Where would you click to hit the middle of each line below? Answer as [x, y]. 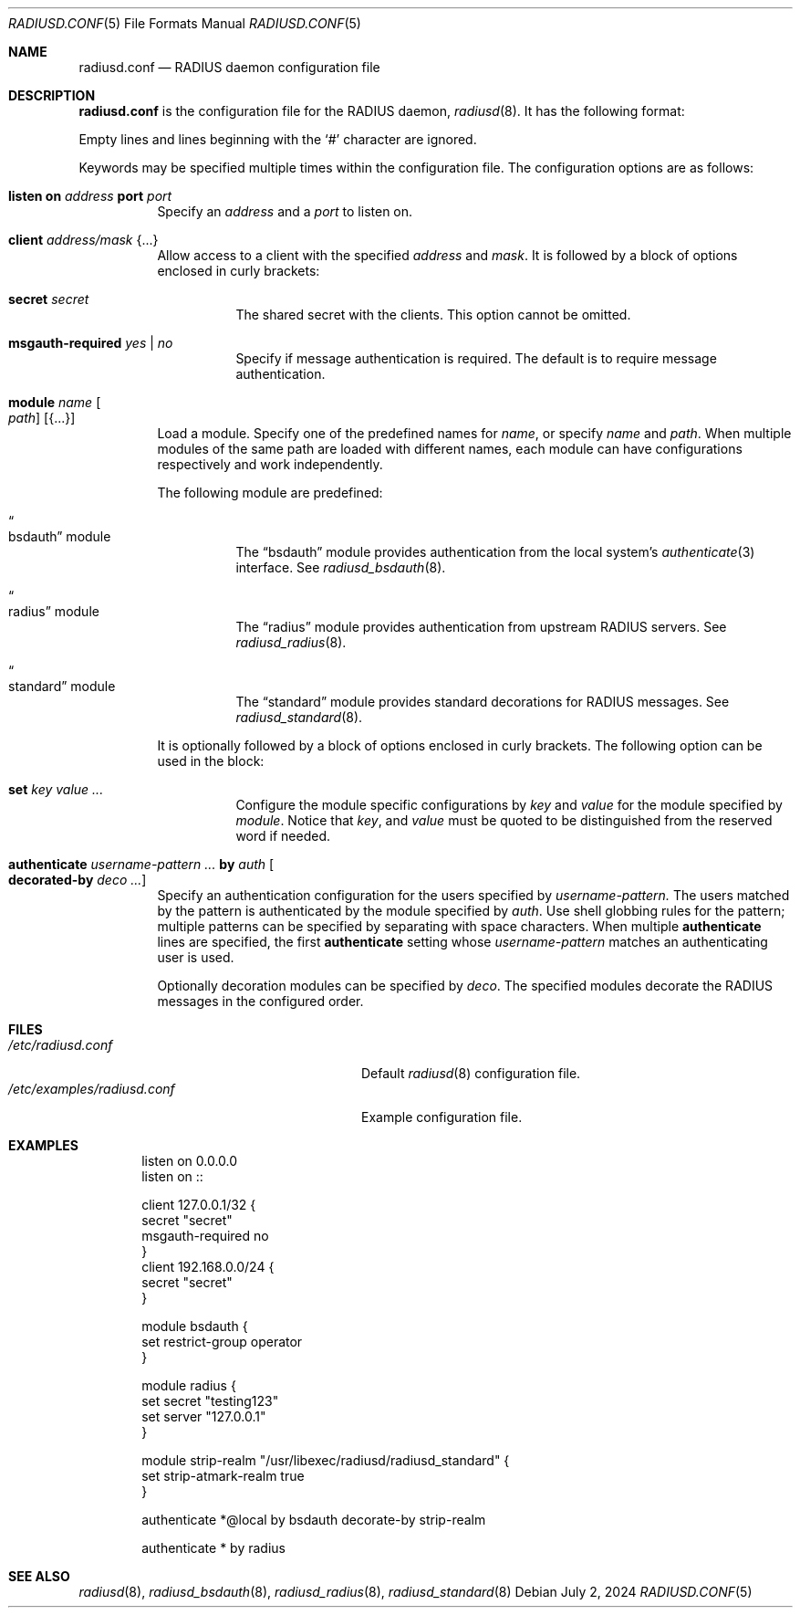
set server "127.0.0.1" [204, 1416]
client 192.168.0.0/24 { [208, 1267]
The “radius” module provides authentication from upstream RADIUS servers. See [481, 627]
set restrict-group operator [222, 1342]
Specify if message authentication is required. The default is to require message [476, 358]
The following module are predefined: [270, 493]
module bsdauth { [195, 1326]
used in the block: [211, 761]
